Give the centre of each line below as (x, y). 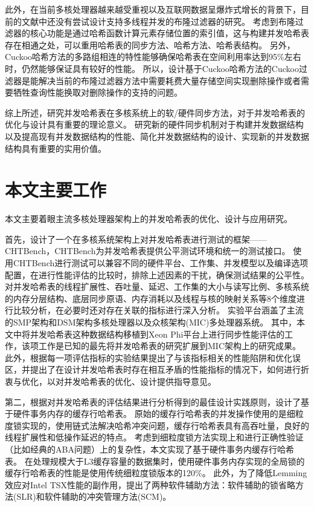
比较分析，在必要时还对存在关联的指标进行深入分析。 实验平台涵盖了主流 (158, 310)
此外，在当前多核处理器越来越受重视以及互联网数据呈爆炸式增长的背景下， (153, 9)
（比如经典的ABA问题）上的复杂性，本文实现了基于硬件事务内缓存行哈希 (149, 449)
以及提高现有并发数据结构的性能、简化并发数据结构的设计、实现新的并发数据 (157, 136)
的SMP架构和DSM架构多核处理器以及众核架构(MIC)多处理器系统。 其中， (151, 322)
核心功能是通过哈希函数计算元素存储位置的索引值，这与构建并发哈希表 (169, 33)
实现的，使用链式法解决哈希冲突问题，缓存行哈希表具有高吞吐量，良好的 (165, 425)
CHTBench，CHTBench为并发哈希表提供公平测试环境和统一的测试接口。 (148, 251)
